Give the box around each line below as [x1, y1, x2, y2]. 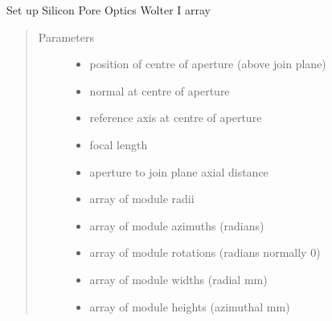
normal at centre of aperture [89, 82, 230, 99]
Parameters [38, 28, 94, 45]
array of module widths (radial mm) [89, 270, 268, 287]
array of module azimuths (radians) [89, 217, 264, 234]
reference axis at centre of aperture [89, 109, 262, 126]
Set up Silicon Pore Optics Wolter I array [6, 2, 211, 18]
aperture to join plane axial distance [89, 163, 268, 180]
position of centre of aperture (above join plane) [89, 55, 326, 72]
